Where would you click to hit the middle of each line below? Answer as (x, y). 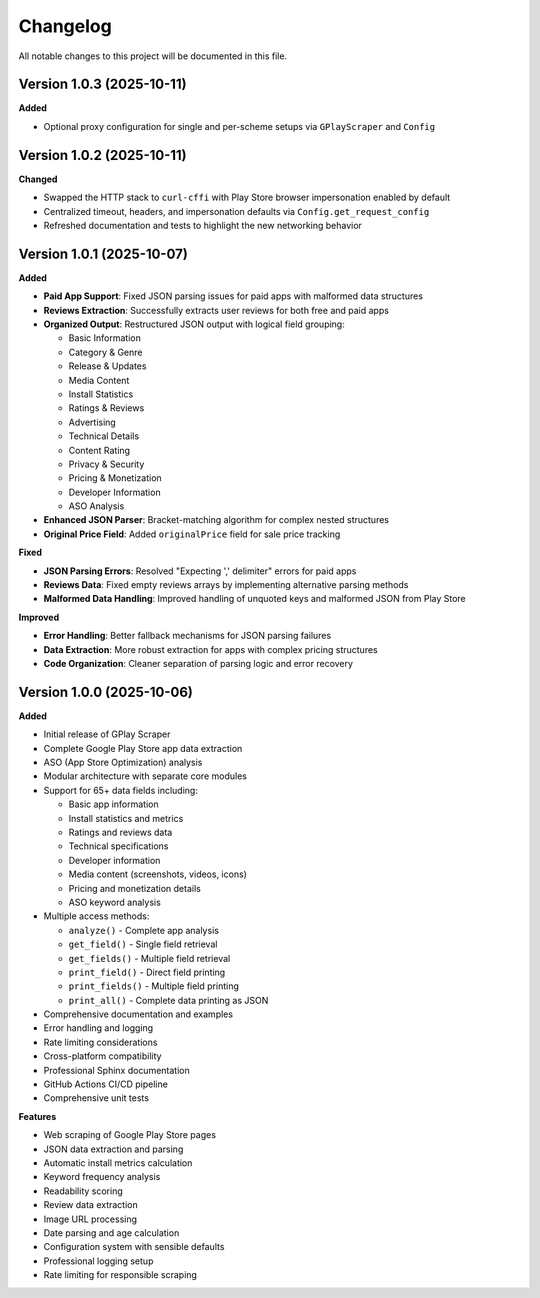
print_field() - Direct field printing (147, 972)
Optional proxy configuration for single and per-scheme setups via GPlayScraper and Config (239, 126)
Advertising (92, 422)
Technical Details (104, 436)
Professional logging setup (98, 1261)
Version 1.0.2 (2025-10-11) (102, 155)
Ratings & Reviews (106, 408)
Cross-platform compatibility (102, 1056)
